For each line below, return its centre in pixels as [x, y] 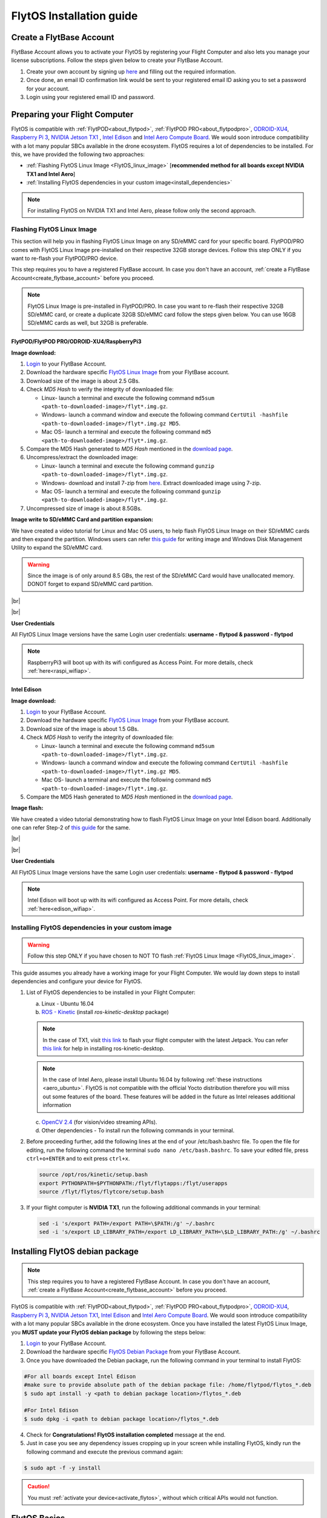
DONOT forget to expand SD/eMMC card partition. [91, 584]
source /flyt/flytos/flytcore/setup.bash [101, 1191]
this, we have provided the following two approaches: [78, 154]
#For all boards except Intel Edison [80, 1376]
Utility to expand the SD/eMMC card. [57, 548]
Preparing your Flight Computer [72, 114]
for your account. [48, 89]
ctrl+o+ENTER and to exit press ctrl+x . [78, 1159]
